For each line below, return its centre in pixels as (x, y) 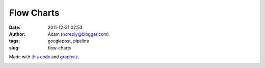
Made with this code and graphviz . (44, 57)
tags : (14, 41)
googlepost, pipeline (68, 41)
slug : (14, 48)
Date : (15, 27)
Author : (17, 34)
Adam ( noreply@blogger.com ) (78, 34)
